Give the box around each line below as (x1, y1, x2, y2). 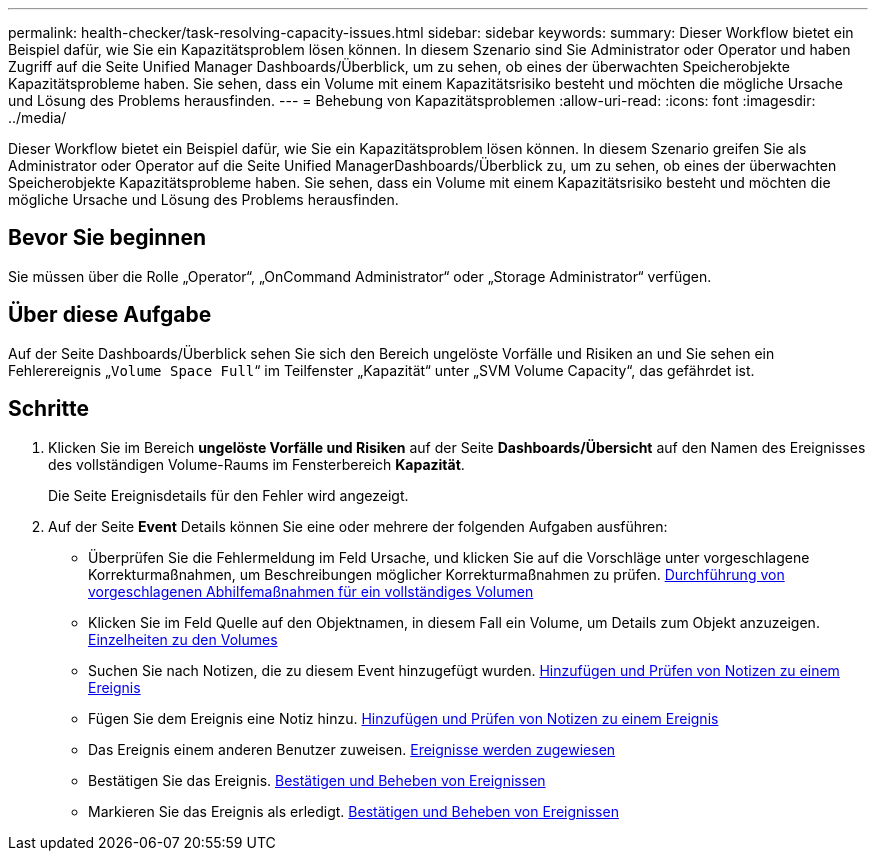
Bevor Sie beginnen (8, 225, 207, 251)
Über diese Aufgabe (8, 302, 212, 328)
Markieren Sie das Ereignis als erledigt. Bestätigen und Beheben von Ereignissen (88, 802, 619, 820)
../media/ (8, 109, 67, 126)
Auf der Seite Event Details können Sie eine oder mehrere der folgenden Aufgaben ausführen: (48, 517, 668, 535)
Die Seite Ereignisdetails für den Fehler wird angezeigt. (48, 486, 409, 504)
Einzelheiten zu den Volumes (88, 630, 278, 648)
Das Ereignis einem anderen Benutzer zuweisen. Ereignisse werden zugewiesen (88, 740, 616, 758)
